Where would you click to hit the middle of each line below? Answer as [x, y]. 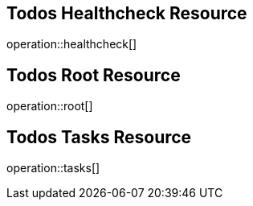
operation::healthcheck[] [72, 44]
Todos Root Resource [94, 75]
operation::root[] [50, 106]
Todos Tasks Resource [99, 137]
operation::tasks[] [53, 168]
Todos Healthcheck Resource [127, 13]
